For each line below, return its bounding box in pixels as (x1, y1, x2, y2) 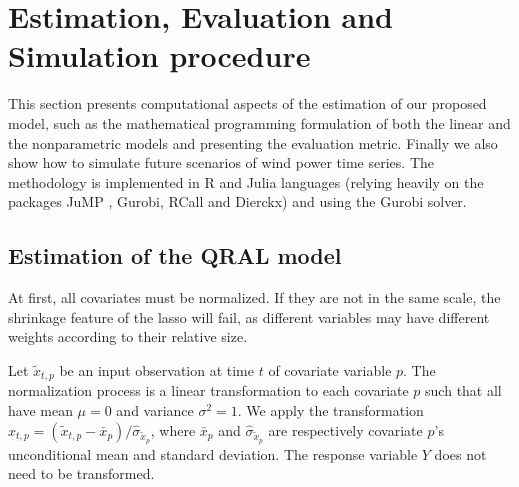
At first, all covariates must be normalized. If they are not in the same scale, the (8, 287, 501, 308)
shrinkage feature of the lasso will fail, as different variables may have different (8, 306, 490, 327)
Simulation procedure (8, 35, 311, 76)
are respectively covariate (268, 419, 423, 440)
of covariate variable (268, 359, 392, 380)
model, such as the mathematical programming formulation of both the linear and (8, 112, 511, 133)
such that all (425, 380, 502, 401)
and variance (116, 399, 194, 420)
